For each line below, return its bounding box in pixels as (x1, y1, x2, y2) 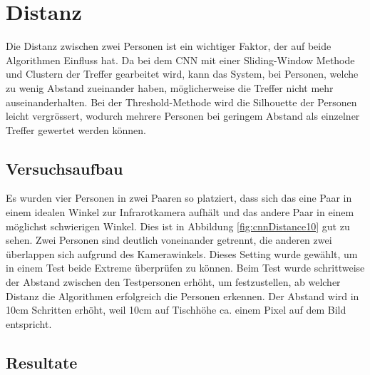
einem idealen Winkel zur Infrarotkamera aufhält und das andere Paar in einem (6, 205, 354, 220)
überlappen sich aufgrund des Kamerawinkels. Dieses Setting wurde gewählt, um (6, 246, 358, 261)
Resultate (6, 351, 78, 373)
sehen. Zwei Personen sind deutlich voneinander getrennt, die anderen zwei (6, 232, 332, 247)
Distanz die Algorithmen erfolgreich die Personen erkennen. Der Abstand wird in (6, 288, 359, 303)
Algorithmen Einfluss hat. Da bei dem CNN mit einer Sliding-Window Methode (6, 52, 355, 67)
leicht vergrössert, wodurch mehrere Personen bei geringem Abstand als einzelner (6, 108, 360, 123)
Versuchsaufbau (6, 157, 123, 179)
